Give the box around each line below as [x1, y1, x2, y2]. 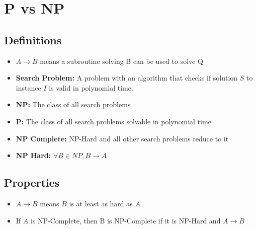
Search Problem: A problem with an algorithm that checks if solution [16, 72, 238, 83]
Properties [4, 175, 60, 190]
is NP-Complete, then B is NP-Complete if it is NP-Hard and [30, 215, 221, 225]
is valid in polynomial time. [49, 82, 133, 93]
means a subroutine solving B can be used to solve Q [40, 55, 203, 66]
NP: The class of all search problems [16, 99, 131, 110]
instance [16, 82, 41, 93]
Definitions [4, 32, 62, 47]
